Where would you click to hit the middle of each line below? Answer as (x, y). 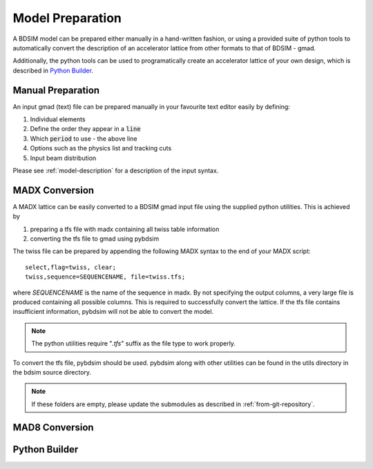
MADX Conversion (54, 190)
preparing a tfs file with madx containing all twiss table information (125, 229)
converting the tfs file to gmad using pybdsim (95, 239)
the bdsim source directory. (52, 372)
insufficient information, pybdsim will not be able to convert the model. (113, 312)
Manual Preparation (56, 90)
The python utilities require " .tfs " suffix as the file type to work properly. (134, 343)
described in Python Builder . (53, 70)
